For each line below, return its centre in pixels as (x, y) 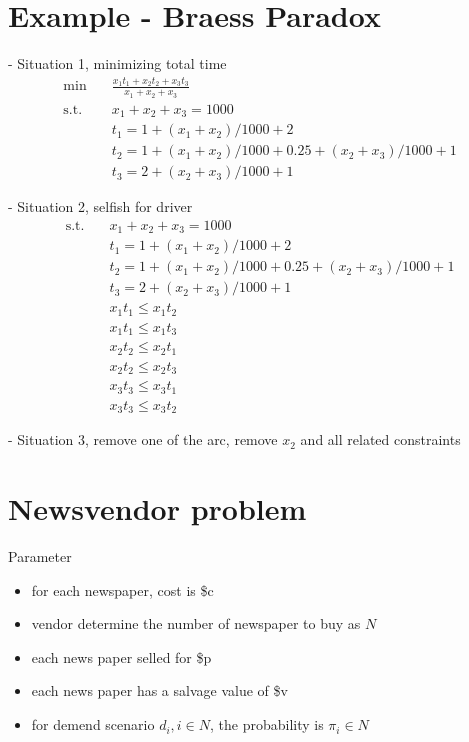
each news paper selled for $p (121, 656)
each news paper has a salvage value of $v (159, 690)
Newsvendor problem (157, 508)
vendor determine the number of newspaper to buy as (196, 623)
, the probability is (267, 724)
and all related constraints (380, 439)
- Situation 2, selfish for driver (100, 206)
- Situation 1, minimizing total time (117, 63)
